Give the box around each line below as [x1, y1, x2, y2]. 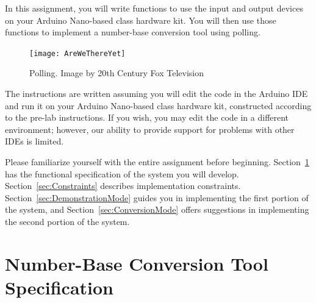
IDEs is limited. [5, 135, 64, 148]
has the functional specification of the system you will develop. [5, 167, 239, 180]
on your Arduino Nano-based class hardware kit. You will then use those [5, 13, 276, 26]
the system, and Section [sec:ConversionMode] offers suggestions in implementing [5, 203, 309, 216]
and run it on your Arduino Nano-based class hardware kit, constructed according [5, 99, 312, 112]
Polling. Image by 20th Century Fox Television [29, 66, 204, 79]
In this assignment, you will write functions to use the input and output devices [5, 2, 303, 14]
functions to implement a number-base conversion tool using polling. [5, 26, 260, 38]
